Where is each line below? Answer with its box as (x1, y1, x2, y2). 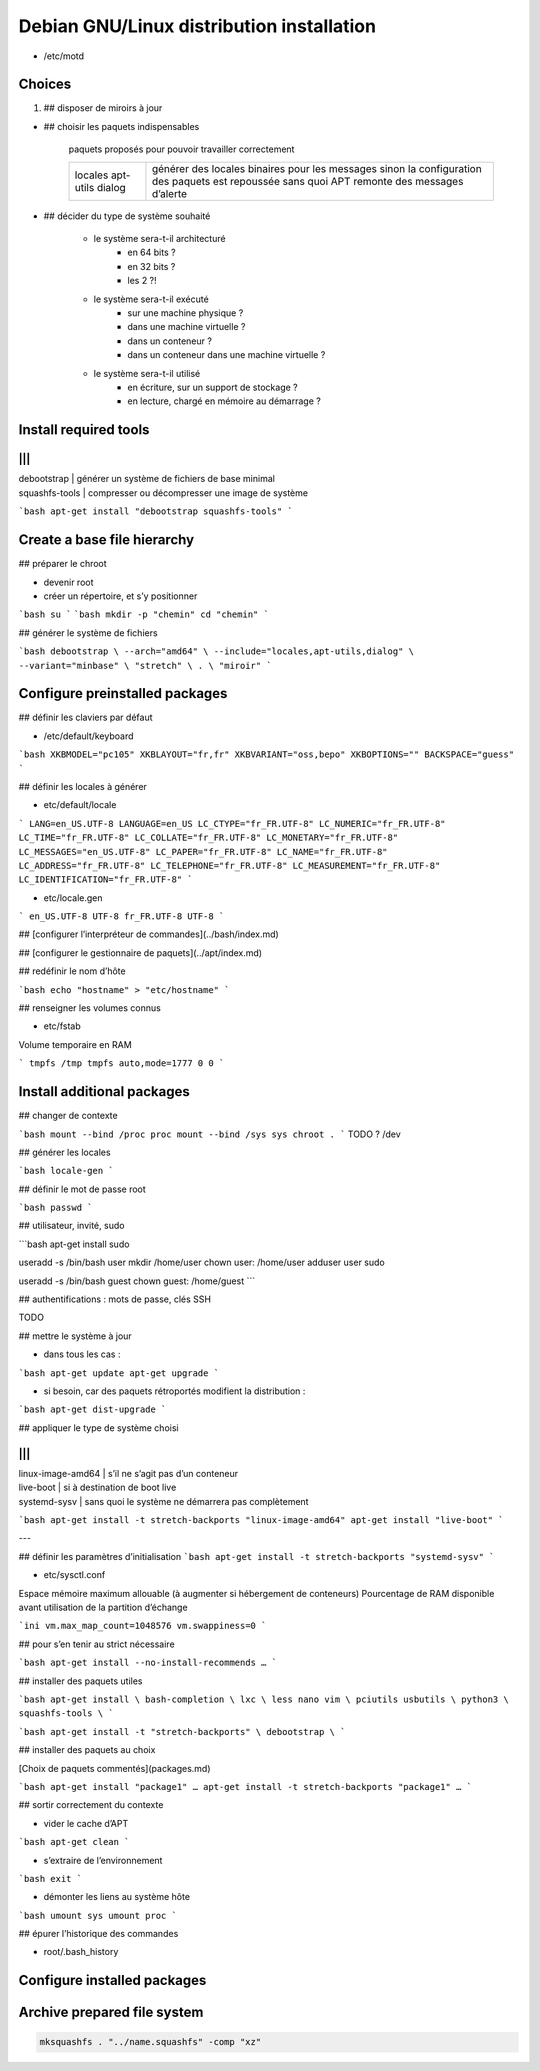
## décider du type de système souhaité (43, 210, 211, 222)
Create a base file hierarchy (18, 531, 195, 549)
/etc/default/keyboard (43, 730, 134, 742)
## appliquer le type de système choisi (18, 1421, 179, 1434)
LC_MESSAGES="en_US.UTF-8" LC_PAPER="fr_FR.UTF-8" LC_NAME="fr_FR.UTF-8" (18, 846, 389, 857)
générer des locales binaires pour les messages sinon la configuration (151, 161, 482, 175)
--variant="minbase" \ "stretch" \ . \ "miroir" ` (18, 660, 272, 671)
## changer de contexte (18, 1110, 119, 1122)
